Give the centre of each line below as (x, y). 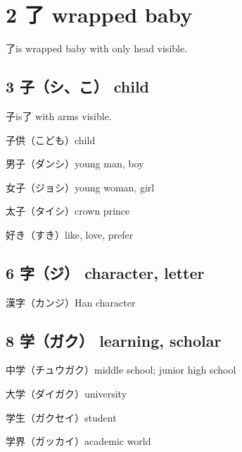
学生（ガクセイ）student (61, 417)
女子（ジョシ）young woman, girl (80, 187)
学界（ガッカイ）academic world (78, 441)
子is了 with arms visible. (59, 115)
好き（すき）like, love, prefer (70, 234)
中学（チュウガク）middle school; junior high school (121, 370)
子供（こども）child (51, 139)
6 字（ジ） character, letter (105, 272)
